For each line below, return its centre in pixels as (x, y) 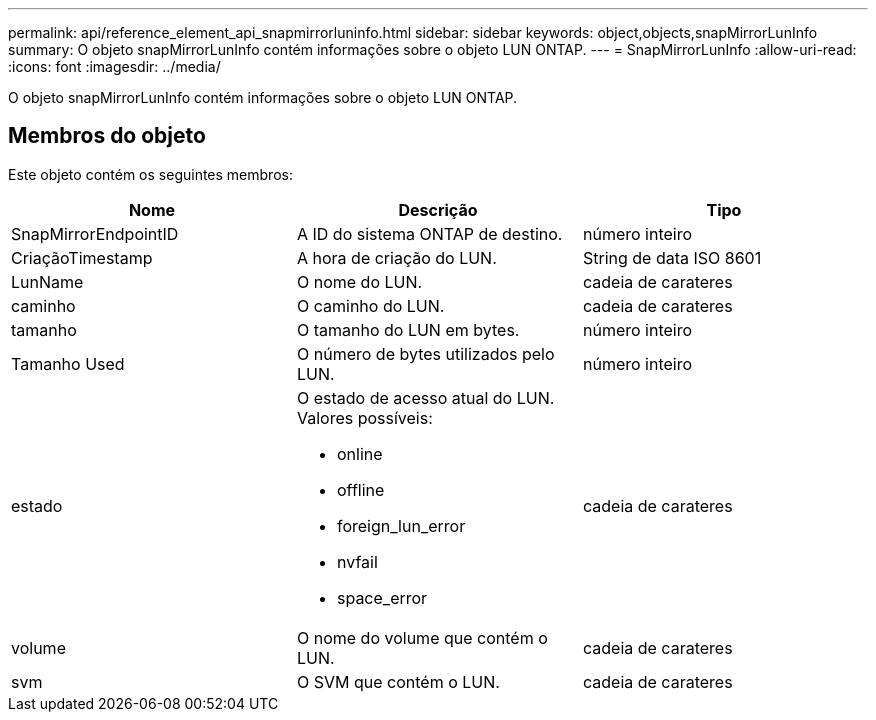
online (359, 453)
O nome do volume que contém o (422, 637)
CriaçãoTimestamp (82, 257)
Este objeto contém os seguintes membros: (150, 174)
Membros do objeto (107, 136)
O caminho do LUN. (370, 305)
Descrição (438, 209)
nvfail (357, 561)
